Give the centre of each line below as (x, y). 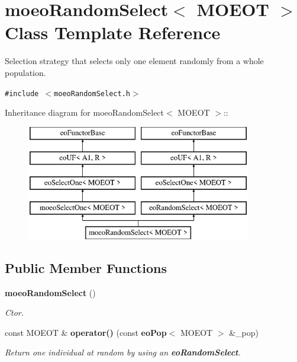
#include (22, 93)
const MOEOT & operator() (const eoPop (86, 332)
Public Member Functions (86, 267)
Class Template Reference (113, 32)
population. (25, 72)
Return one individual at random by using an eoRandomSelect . (123, 352)
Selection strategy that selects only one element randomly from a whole (134, 61)
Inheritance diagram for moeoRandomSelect (85, 112)
